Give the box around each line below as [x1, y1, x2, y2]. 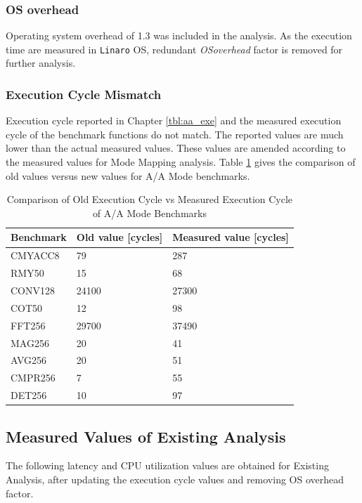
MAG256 [11, 335, 49, 350]
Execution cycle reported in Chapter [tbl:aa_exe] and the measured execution [6, 113, 342, 128]
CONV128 [11, 282, 55, 297]
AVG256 [11, 353, 47, 367]
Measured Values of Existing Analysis [6, 425, 286, 447]
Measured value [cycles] [172, 230, 289, 244]
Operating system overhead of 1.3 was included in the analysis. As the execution [6, 28, 352, 43]
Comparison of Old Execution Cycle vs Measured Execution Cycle [6, 192, 293, 207]
